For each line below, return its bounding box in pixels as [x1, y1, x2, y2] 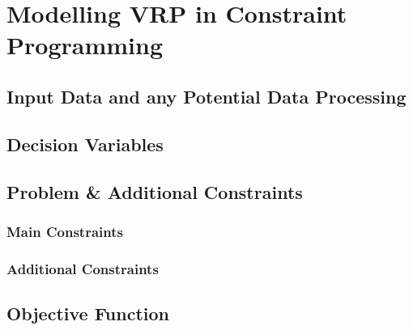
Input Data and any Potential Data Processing [6, 83, 407, 108]
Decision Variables [6, 131, 164, 156]
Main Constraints [6, 221, 123, 241]
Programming [6, 28, 163, 61]
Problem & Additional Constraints [6, 179, 303, 204]
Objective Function [6, 300, 170, 325]
